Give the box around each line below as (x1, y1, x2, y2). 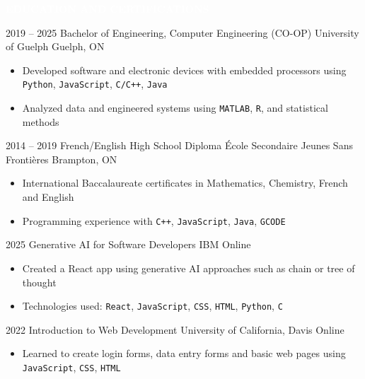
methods (22, 114, 59, 129)
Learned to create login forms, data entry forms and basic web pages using (22, 346, 346, 361)
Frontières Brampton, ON (6, 151, 117, 166)
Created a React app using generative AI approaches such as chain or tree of (22, 260, 355, 275)
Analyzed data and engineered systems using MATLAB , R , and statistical (22, 100, 328, 115)
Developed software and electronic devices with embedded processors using (22, 62, 347, 77)
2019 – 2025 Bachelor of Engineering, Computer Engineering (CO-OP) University (6, 25, 359, 40)
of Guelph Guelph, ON (6, 39, 105, 54)
